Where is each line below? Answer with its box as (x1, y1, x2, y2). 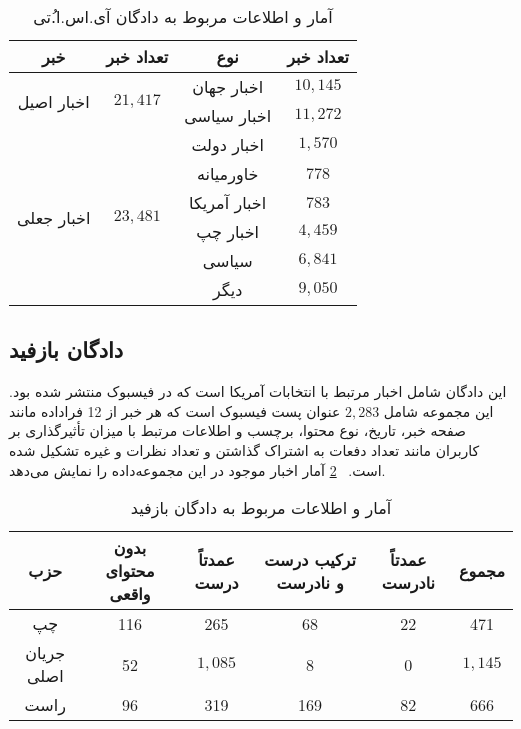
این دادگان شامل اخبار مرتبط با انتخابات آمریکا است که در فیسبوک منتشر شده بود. (9, 381, 507, 402)
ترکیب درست (264, 547, 356, 571)
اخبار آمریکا (189, 191, 267, 214)
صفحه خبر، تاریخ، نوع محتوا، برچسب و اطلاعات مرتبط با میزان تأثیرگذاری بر (9, 420, 466, 441)
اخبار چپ (196, 220, 259, 243)
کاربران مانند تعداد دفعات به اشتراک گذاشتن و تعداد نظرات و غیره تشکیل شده (9, 439, 480, 460)
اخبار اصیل (17, 89, 90, 113)
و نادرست (276, 570, 344, 594)
